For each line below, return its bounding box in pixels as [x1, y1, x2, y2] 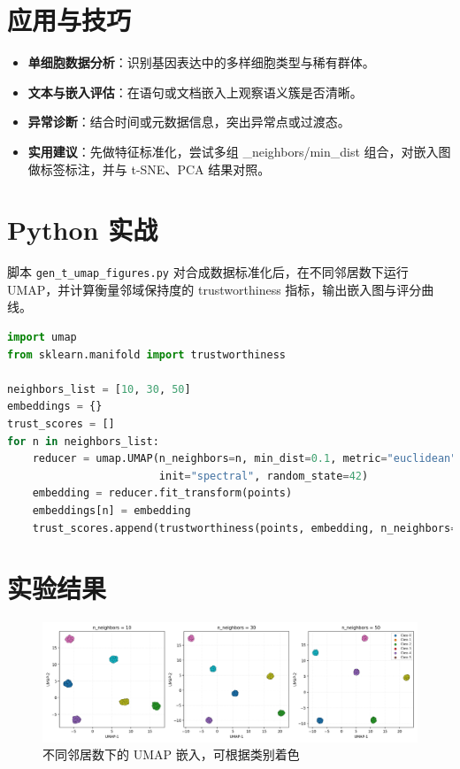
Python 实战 [7, 211, 158, 248]
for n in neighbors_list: [7, 434, 159, 448]
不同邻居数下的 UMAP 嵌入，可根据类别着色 [42, 745, 300, 764]
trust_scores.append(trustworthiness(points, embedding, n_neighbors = [32, 521, 457, 534]
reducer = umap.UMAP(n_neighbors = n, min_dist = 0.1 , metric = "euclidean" [32, 452, 457, 465]
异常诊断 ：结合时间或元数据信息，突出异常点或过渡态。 [27, 112, 350, 131]
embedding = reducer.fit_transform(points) [32, 487, 293, 500]
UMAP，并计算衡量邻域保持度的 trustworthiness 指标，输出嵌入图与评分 [7, 280, 422, 298]
